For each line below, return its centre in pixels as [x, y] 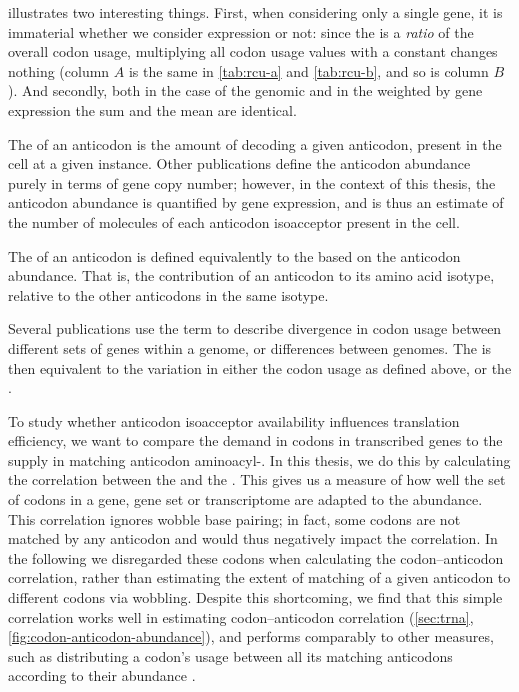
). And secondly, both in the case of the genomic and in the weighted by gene [245, 90]
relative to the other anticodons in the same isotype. [168, 294]
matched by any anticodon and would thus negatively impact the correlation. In [253, 538]
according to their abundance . [102, 675]
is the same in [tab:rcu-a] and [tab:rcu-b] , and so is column [308, 70]
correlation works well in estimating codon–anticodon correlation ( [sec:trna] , [241, 616]
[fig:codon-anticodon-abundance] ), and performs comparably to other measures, [251, 636]
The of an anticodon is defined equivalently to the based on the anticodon [234, 255]
